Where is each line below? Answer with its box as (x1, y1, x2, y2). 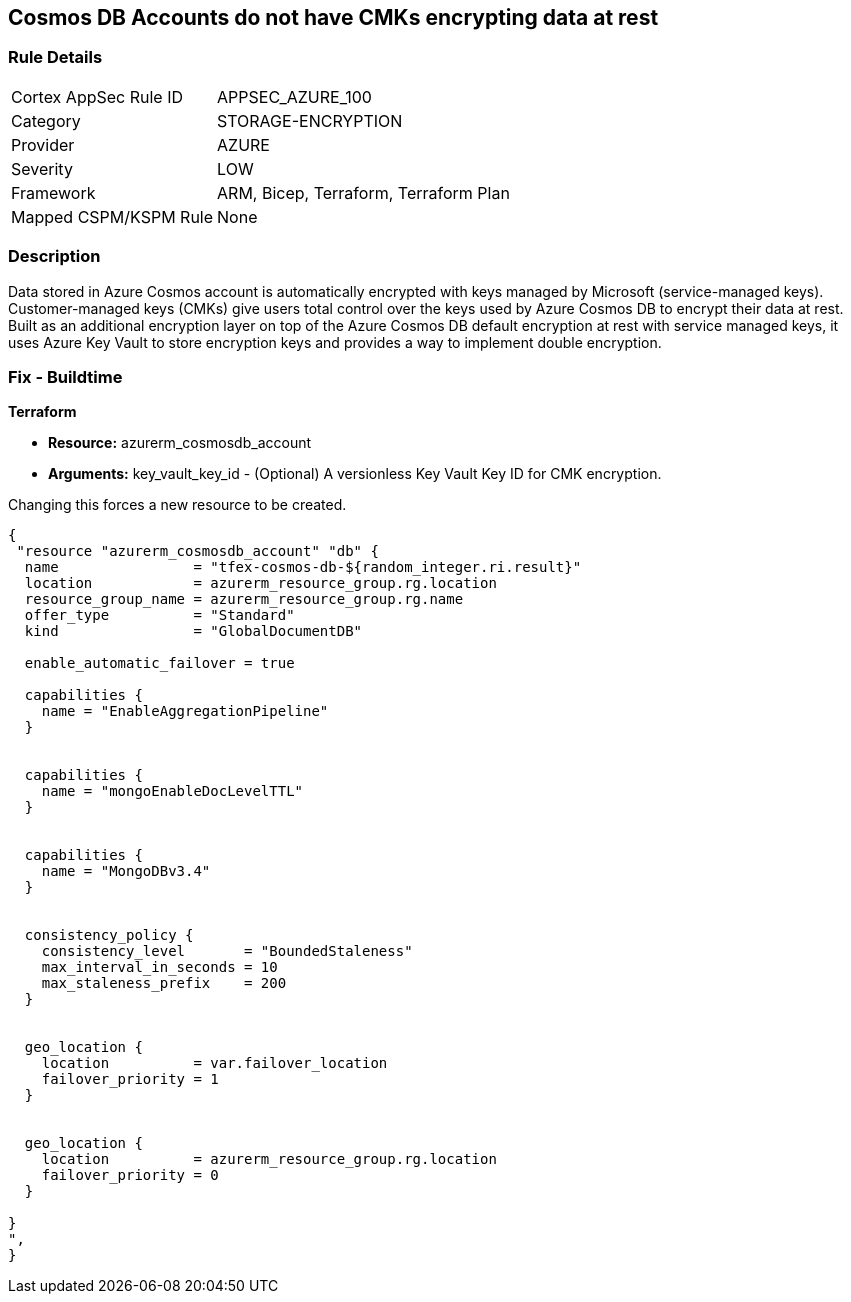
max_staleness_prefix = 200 (41, 975, 287, 992)
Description (8, 246, 101, 267)
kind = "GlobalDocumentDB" (24, 623, 363, 640)
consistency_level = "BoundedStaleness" (41, 943, 413, 960)
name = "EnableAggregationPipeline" (41, 703, 329, 720)
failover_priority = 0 (41, 1167, 219, 1184)
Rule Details (8, 47, 103, 68)
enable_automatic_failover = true (24, 655, 295, 672)
